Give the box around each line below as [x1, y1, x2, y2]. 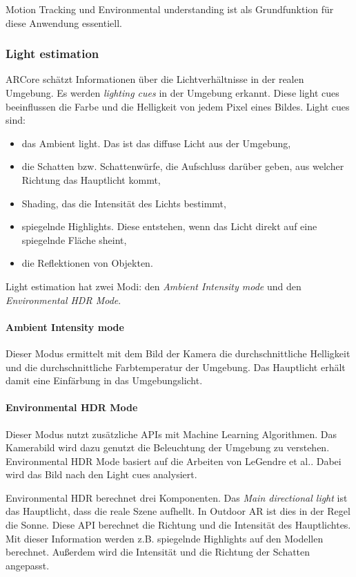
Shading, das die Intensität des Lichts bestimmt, [21, 196, 226, 210]
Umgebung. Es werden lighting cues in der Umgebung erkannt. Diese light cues [6, 86, 339, 100]
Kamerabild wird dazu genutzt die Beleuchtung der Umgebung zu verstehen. [6, 440, 330, 455]
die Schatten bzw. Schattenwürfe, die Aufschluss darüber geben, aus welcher [21, 159, 344, 173]
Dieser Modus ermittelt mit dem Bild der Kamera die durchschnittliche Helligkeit [6, 346, 350, 360]
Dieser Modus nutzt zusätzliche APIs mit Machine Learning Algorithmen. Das [6, 426, 337, 441]
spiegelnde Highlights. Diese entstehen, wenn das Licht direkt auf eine [21, 219, 317, 234]
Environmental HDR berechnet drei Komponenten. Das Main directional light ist [6, 490, 348, 504]
